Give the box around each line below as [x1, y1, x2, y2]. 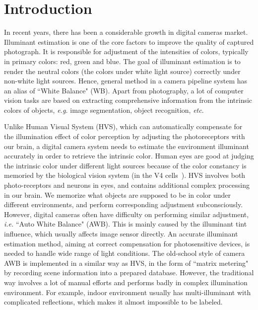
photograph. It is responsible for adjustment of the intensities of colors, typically [4, 46, 249, 57]
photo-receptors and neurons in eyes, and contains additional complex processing [4, 180, 250, 190]
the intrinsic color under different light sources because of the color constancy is [4, 160, 247, 170]
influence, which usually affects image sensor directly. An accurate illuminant [4, 229, 238, 238]
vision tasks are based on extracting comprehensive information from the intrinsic [4, 95, 253, 105]
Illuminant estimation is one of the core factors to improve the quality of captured [4, 36, 254, 47]
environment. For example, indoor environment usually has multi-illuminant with [4, 287, 251, 297]
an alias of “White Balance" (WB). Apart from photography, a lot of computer [4, 85, 244, 95]
